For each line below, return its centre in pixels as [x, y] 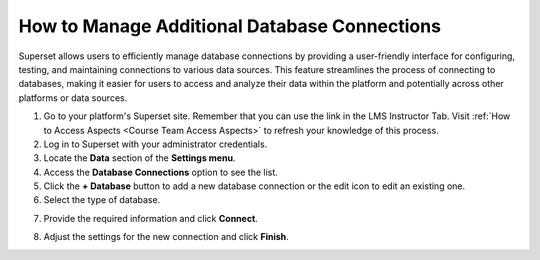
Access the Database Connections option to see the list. [161, 172]
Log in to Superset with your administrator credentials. [155, 144]
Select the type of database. [102, 200]
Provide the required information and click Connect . [151, 218]
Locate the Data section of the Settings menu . [139, 158]
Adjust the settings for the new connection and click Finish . [166, 237]
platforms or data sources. [73, 97]
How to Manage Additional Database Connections [230, 26]
